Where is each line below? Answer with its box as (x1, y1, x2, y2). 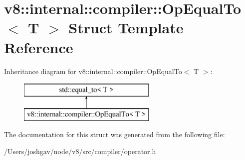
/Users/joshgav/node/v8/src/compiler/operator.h (4, 146, 156, 156)
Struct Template (68, 17, 184, 38)
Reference (4, 37, 73, 57)
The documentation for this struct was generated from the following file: (4, 129, 225, 140)
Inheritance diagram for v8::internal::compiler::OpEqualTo (4, 66, 182, 76)
